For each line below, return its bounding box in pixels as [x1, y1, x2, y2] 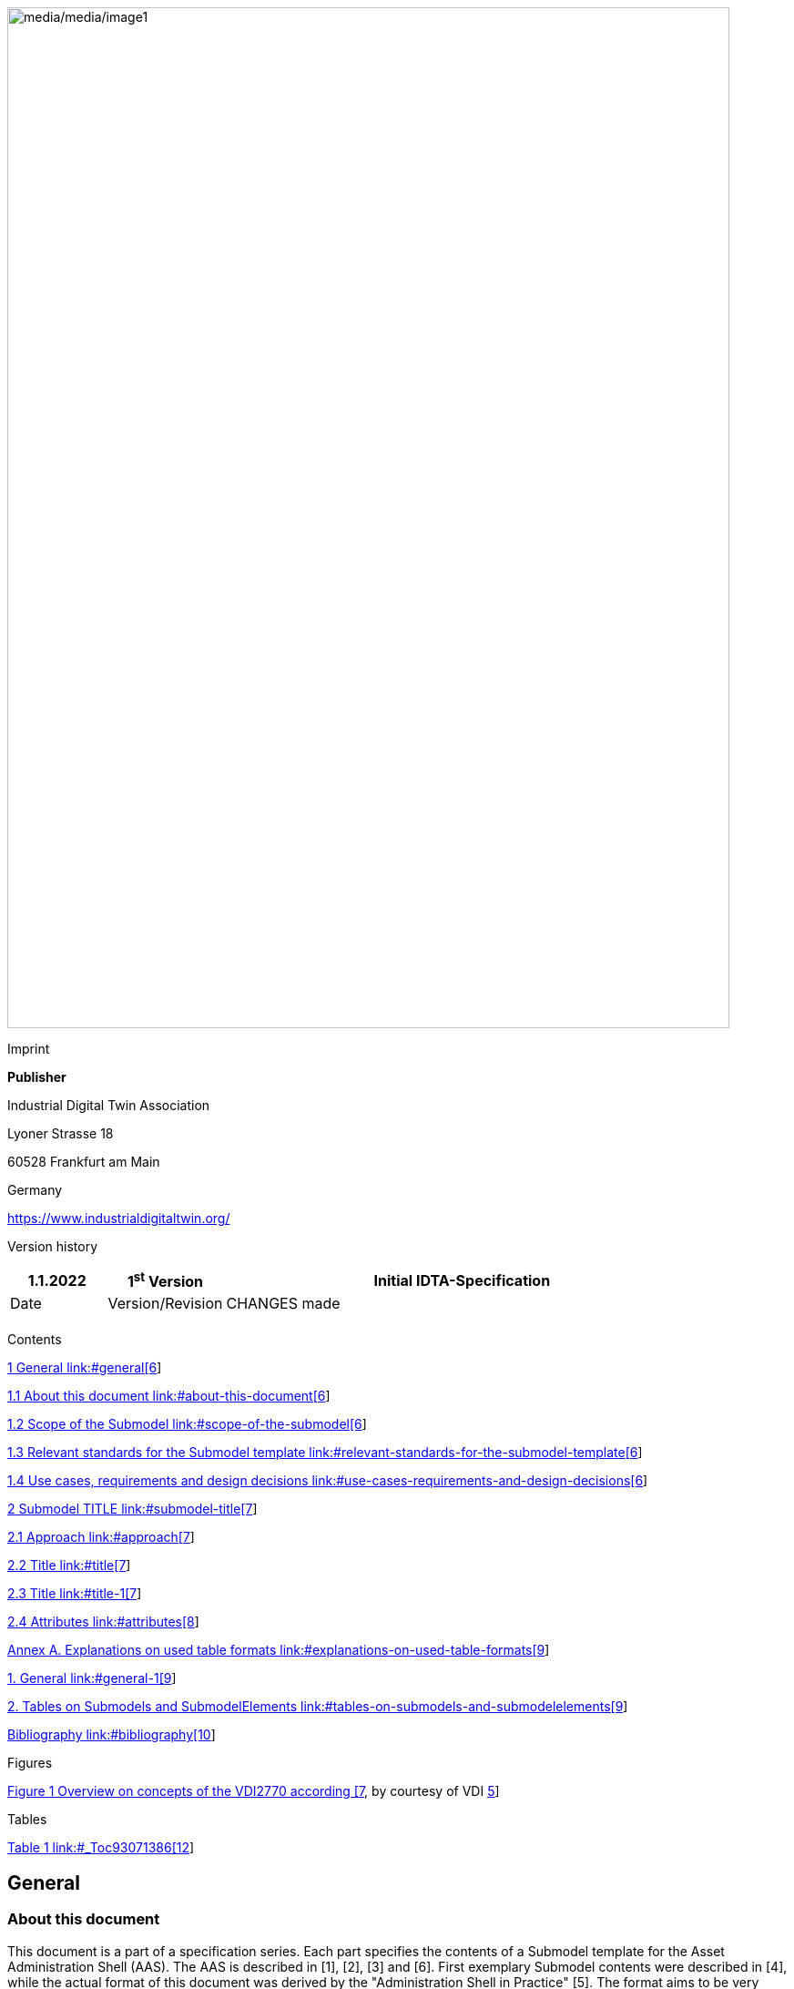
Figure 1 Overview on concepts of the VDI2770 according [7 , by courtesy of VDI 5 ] [7, 1783, 500, 1800]
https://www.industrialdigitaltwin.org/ [7, 1210, 230, 1226]
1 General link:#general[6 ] [7, 1360, 162, 1376]
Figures [7, 1755, 53, 1771]
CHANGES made [226, 1294, 341, 1313]
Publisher [7, 1069, 66, 1085]
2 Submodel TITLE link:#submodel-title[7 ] [7, 1501, 258, 1517]
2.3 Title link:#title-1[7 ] [7, 1586, 142, 1602]
